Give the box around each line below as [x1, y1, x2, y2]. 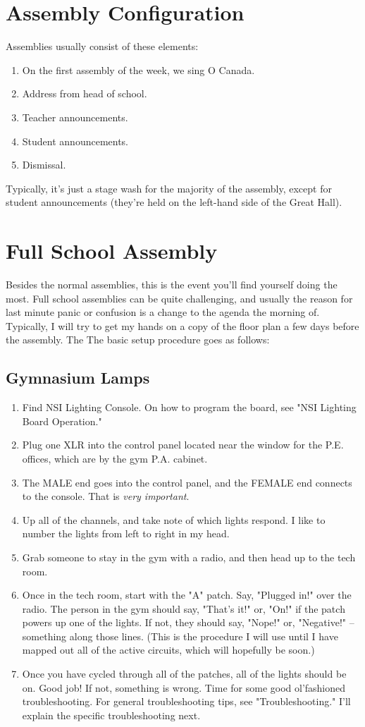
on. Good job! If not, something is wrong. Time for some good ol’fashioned [22, 680, 346, 695]
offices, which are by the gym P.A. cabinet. [22, 451, 208, 465]
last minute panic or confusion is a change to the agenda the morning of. [6, 305, 320, 319]
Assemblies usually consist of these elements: [6, 39, 199, 54]
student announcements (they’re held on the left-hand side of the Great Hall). [6, 195, 342, 209]
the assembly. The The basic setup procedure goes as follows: [6, 332, 270, 347]
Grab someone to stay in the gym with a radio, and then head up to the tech [22, 549, 356, 564]
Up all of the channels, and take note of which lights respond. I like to [22, 512, 326, 527]
